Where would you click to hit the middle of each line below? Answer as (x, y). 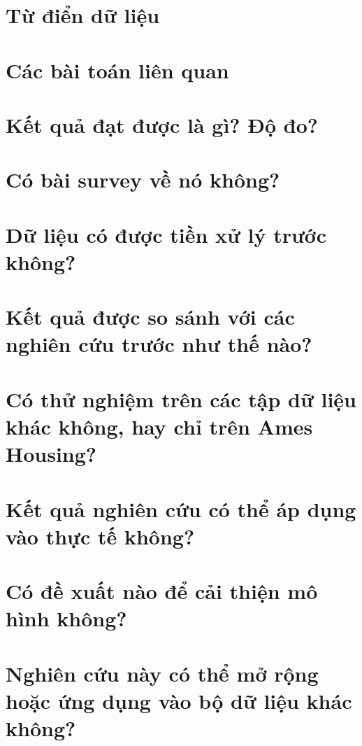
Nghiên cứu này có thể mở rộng (162, 673)
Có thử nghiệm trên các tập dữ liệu (181, 399)
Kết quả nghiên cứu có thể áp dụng (181, 508)
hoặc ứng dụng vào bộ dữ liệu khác (179, 700)
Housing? (51, 454)
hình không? (66, 618)
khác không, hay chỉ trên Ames (159, 426)
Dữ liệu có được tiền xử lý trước (166, 234)
